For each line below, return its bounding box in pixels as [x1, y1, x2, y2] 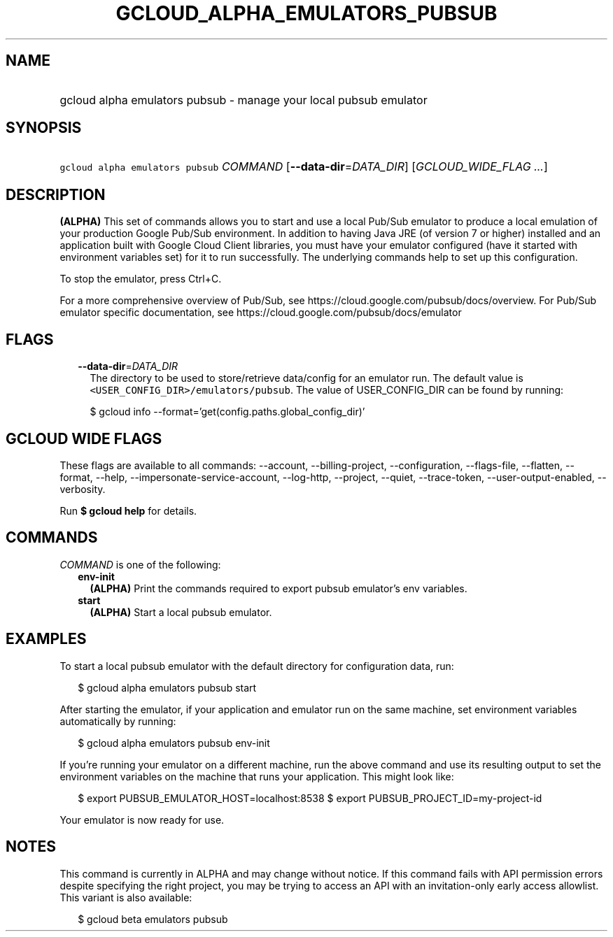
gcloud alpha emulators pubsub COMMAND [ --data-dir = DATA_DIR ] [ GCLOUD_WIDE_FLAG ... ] [59, 159, 548, 174]
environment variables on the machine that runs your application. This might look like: [59, 770, 454, 782]
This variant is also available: [59, 891, 192, 903]
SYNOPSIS [6, 119, 82, 137]
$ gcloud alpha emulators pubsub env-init [78, 736, 270, 749]
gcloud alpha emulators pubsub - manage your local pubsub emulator [59, 92, 428, 107]
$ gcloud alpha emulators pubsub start [78, 681, 257, 694]
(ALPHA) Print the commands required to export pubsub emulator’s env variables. [90, 582, 467, 594]
